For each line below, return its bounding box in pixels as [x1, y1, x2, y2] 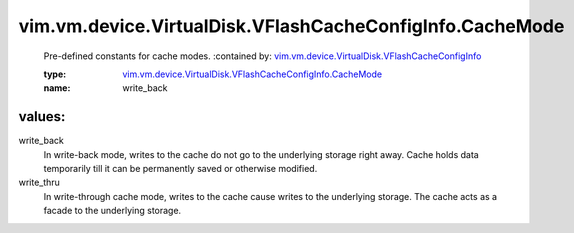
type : [43, 68, 67, 80]
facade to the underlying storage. [43, 205, 182, 217]
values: [18, 108, 66, 125]
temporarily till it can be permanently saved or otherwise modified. [43, 163, 318, 175]
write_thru [18, 176, 60, 189]
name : [43, 82, 71, 94]
